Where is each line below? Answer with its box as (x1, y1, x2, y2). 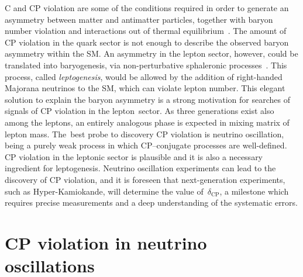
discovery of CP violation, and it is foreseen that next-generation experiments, (5, 173, 285, 185)
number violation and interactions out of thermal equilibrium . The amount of (5, 25, 287, 37)
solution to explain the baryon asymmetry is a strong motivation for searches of (5, 93, 290, 105)
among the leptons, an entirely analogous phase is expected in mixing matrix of (5, 116, 290, 128)
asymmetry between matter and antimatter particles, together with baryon (5, 13, 273, 25)
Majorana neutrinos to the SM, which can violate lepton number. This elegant (5, 82, 285, 94)
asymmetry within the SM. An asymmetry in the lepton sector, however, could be (5, 47, 298, 60)
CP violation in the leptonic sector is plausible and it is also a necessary (5, 150, 263, 162)
